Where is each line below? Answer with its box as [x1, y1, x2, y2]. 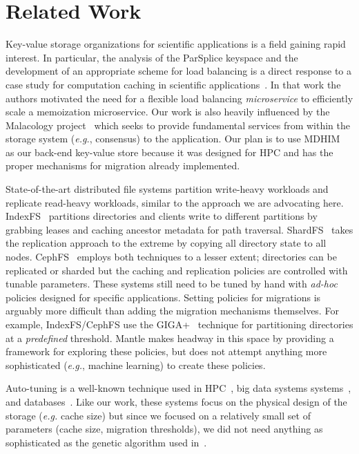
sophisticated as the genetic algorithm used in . [6, 435, 207, 449]
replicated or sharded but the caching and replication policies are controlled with [6, 263, 348, 277]
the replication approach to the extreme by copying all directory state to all [6, 236, 327, 250]
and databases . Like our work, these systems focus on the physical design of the [6, 394, 347, 408]
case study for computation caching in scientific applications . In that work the [6, 77, 341, 91]
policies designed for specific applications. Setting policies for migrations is [6, 290, 321, 304]
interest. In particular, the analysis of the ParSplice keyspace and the [6, 50, 298, 64]
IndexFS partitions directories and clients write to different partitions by [6, 209, 318, 223]
